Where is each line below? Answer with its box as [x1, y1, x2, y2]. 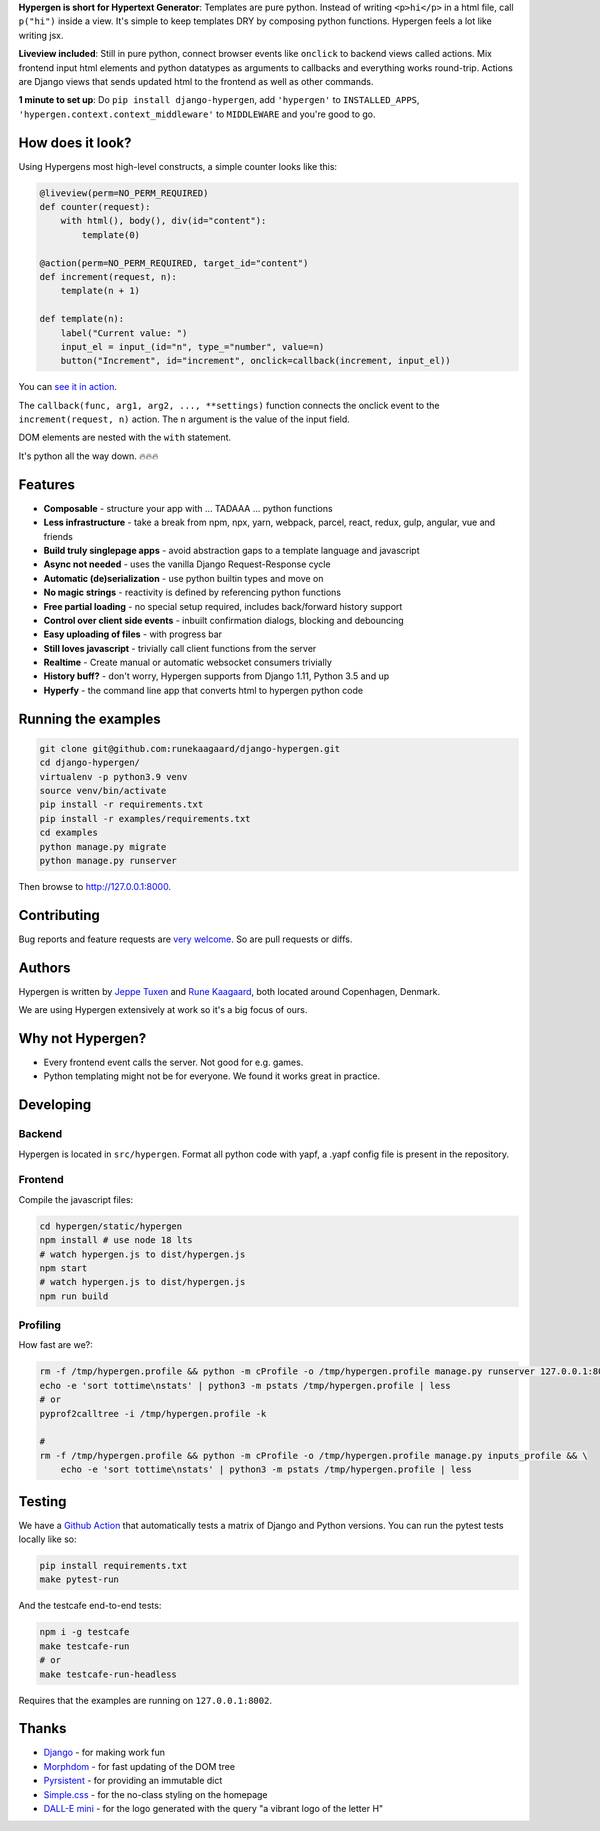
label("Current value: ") [60, 327, 188, 339]
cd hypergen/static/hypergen [39, 1220, 183, 1232]
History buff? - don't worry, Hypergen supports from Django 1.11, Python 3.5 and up [43, 670, 390, 682]
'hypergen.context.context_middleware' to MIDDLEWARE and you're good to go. [18, 108, 376, 120]
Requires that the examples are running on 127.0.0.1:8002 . [18, 1694, 272, 1706]
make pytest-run [39, 1574, 120, 1585]
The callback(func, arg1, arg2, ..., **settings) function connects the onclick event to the [18, 399, 440, 411]
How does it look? [18, 134, 132, 151]
